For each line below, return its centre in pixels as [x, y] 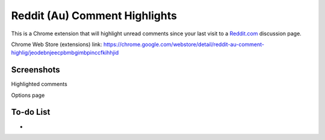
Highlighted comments [39, 84]
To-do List [31, 112]
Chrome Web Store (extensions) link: [57, 44]
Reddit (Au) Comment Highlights [94, 16]
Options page [28, 95]
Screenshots [36, 70]
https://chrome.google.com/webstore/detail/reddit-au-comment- [184, 44]
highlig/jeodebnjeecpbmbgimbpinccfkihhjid [65, 53]
